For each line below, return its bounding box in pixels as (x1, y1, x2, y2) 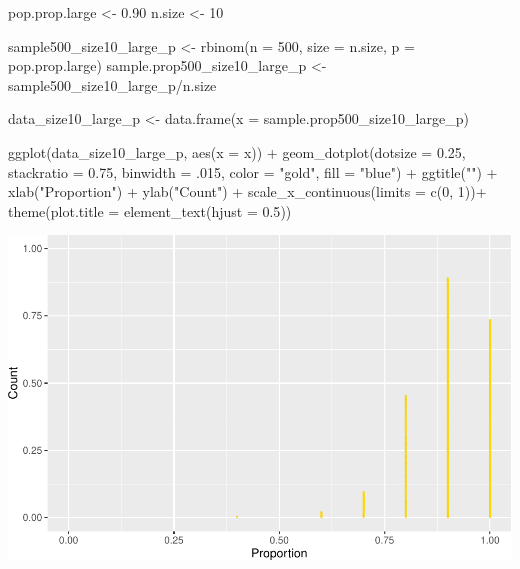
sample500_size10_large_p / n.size (8, 74, 217, 95)
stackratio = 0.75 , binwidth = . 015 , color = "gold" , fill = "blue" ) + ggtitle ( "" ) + (8, 161, 498, 182)
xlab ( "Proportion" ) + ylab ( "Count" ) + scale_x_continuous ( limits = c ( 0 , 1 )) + (8, 181, 487, 202)
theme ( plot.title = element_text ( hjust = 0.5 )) (8, 200, 292, 221)
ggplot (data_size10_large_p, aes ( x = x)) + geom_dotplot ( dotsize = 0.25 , (8, 141, 466, 162)
